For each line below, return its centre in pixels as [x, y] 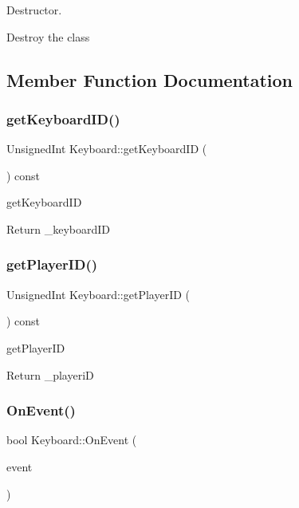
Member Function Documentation [150, 79]
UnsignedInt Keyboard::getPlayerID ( [98, 294]
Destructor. [34, 10]
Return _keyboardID [58, 228]
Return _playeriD [50, 374]
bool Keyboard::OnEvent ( [72, 440]
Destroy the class [48, 36]
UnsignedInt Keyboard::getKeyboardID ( [107, 149]
